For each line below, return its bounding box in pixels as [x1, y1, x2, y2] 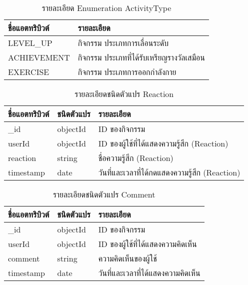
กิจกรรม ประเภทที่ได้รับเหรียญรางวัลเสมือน [77, 51, 205, 63]
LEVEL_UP [8, 37, 52, 48]
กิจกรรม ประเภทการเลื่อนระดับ [77, 37, 169, 48]
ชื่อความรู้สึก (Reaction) [98, 152, 173, 163]
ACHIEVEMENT [8, 51, 70, 63]
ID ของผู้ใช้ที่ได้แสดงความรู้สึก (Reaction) [98, 137, 228, 149]
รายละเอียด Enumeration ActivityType [41, 2, 171, 13]
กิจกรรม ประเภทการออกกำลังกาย [77, 66, 176, 77]
